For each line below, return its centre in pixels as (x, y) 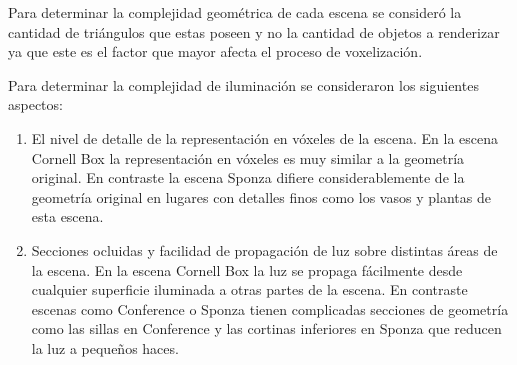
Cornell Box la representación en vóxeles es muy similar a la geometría (248, 157)
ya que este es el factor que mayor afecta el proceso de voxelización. (215, 51)
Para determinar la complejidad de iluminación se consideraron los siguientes (243, 84)
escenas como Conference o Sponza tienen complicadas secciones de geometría (270, 308)
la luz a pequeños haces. (105, 347)
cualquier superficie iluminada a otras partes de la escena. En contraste (249, 289)
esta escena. (67, 216)
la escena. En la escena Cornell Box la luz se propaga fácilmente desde (247, 269)
